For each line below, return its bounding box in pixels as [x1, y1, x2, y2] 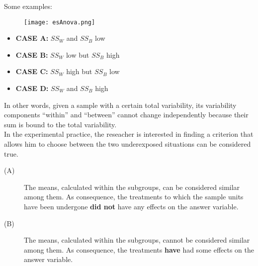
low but [66, 49, 89, 60]
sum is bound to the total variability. [4, 119, 117, 129]
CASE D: [15, 83, 49, 93]
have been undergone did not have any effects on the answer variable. [24, 201, 239, 211]
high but [66, 66, 92, 77]
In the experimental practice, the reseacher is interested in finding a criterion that [4, 129, 254, 139]
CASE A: [15, 33, 49, 43]
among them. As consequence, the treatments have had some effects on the [24, 244, 254, 255]
